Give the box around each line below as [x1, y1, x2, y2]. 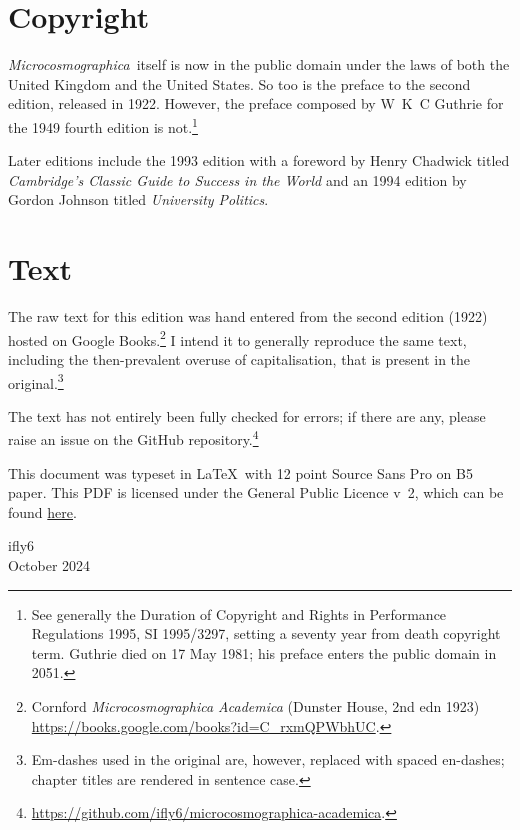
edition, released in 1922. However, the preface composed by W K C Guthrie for [8, 93, 504, 114]
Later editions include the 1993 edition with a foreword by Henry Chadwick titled [8, 150, 510, 171]
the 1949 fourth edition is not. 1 [8, 113, 198, 137]
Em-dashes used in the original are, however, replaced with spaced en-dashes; [31, 749, 505, 770]
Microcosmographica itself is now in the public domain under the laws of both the [8, 54, 510, 75]
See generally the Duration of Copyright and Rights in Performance [31, 603, 447, 624]
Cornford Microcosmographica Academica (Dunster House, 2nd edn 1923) [31, 695, 480, 716]
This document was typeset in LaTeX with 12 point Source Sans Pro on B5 [8, 462, 473, 483]
